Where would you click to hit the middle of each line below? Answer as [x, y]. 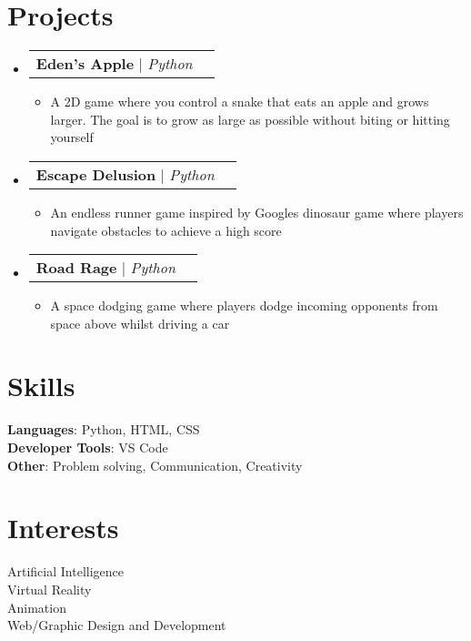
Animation [37, 607]
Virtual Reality [50, 589]
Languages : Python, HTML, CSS [104, 429]
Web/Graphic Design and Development [117, 625]
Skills [41, 386]
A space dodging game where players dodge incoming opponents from [244, 305]
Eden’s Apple [85, 64]
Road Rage [76, 268]
